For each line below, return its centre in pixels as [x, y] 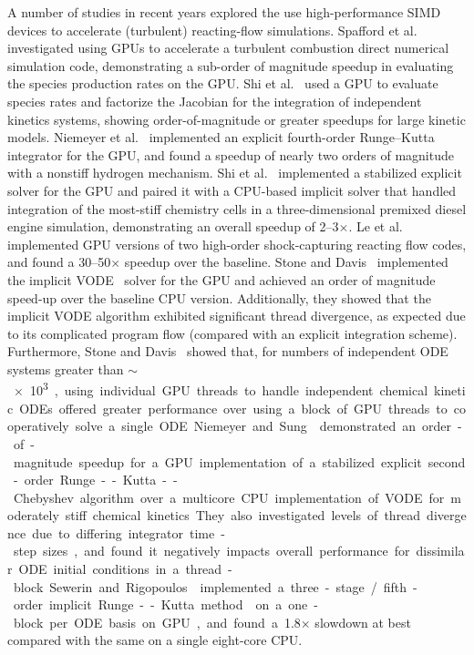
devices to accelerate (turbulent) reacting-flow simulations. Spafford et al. [212, 30]
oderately [33, 515]
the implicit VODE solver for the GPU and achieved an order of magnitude [222, 279]
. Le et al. [376, 226]
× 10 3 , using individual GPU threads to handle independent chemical [221, 389]
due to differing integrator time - [129, 532]
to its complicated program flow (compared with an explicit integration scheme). [232, 333]
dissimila [440, 551]
